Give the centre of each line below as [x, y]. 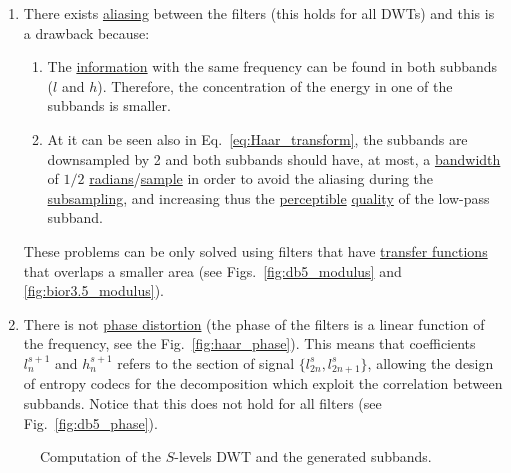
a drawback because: [86, 32]
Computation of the [100, 456]
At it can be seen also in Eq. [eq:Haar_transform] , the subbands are [257, 138]
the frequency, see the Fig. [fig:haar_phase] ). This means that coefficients [249, 343]
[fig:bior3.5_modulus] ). [93, 290]
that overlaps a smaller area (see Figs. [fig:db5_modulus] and [212, 270]
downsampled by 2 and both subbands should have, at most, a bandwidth [274, 158]
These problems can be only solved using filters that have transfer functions [255, 250]
